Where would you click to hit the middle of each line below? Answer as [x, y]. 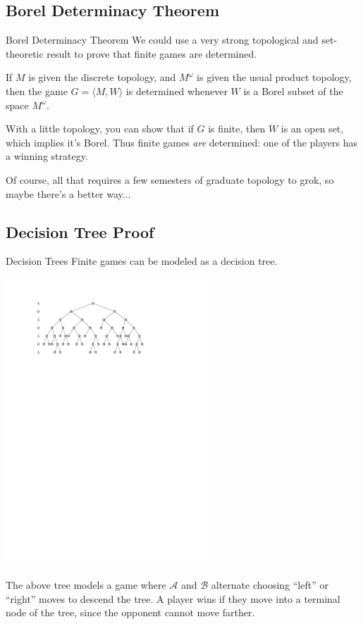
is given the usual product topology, [274, 77]
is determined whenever [177, 91]
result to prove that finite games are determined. [152, 53]
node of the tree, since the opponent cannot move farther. [130, 612]
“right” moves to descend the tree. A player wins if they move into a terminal [173, 598]
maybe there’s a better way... [68, 193]
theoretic [25, 53]
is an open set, [312, 129]
